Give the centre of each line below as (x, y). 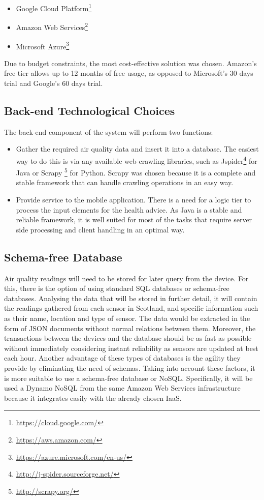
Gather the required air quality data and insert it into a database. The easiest (137, 149)
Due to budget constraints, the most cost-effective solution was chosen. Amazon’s (130, 63)
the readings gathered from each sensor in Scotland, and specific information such (131, 308)
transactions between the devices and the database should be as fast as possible (128, 338)
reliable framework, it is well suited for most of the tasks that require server (134, 219)
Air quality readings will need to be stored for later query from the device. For (126, 278)
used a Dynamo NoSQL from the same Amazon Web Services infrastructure (122, 388)
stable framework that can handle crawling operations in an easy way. (125, 182)
